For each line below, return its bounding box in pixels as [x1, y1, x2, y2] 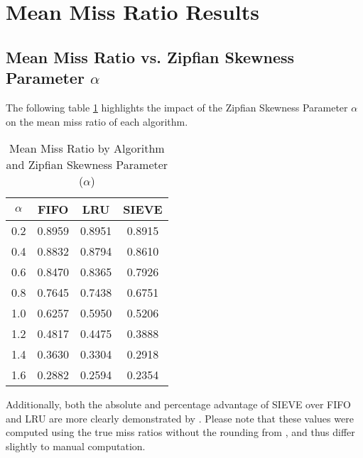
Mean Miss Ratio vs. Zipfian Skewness [6, 45, 295, 67]
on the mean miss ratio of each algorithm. [6, 114, 188, 129]
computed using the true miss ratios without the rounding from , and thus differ [6, 425, 355, 440]
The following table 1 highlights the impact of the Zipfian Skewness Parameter [6, 99, 348, 114]
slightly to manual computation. [6, 438, 146, 453]
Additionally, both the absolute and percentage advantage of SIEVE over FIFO [6, 397, 351, 412]
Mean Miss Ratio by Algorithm [9, 140, 165, 157]
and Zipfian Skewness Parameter [6, 156, 168, 173]
